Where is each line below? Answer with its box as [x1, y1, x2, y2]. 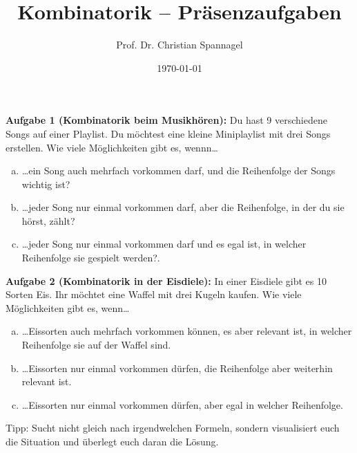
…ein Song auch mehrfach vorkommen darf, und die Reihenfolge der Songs [21, 163, 336, 178]
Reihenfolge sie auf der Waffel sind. [21, 338, 171, 352]
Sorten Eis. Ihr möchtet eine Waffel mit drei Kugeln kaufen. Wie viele [6, 287, 302, 302]
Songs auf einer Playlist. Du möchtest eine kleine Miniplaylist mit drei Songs [6, 126, 331, 140]
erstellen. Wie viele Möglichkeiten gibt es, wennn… [6, 140, 218, 154]
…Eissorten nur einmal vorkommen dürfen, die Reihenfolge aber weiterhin [21, 360, 333, 375]
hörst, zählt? [21, 213, 75, 228]
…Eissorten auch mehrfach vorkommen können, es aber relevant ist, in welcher [21, 324, 352, 338]
